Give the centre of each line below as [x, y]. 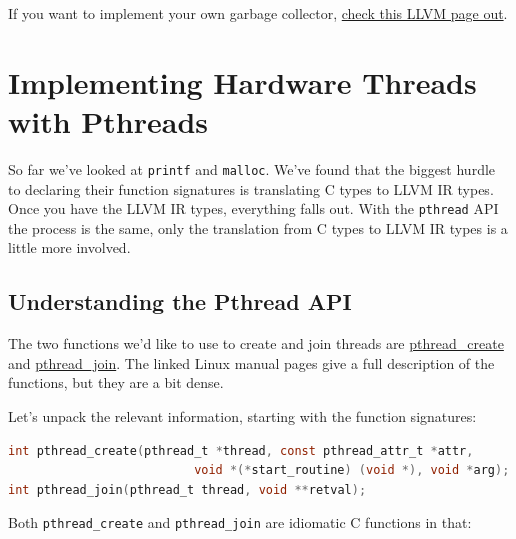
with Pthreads [108, 120]
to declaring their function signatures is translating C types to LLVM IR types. [251, 188]
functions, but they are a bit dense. [116, 382]
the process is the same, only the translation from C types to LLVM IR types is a [258, 227]
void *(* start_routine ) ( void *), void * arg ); [352, 470]
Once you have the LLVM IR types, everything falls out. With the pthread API [253, 208]
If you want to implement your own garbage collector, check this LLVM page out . [258, 13]
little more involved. [69, 247]
